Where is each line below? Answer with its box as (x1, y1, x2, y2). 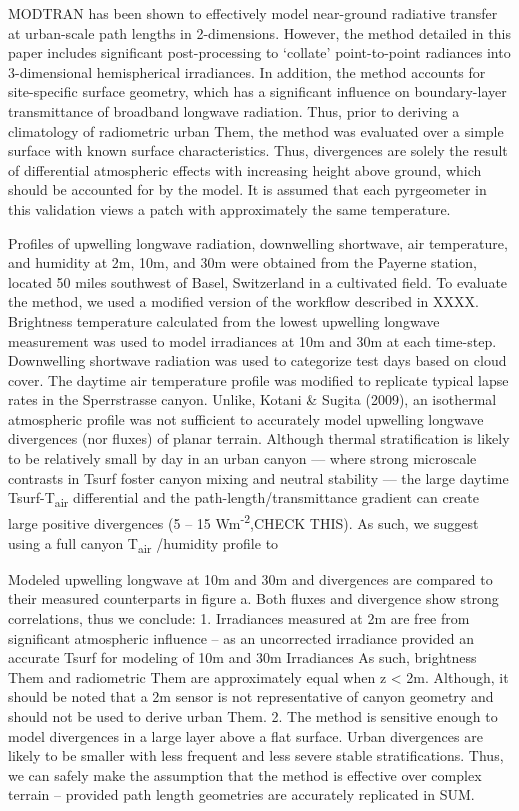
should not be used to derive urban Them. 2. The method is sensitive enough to (8, 705, 498, 726)
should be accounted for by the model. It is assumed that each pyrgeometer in (8, 179, 487, 200)
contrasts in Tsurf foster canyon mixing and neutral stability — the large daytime (8, 467, 509, 488)
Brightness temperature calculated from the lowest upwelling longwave (8, 310, 440, 331)
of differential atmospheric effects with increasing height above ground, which (8, 159, 482, 180)
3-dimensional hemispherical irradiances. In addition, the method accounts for (8, 61, 486, 82)
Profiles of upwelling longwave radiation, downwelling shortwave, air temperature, (8, 232, 508, 253)
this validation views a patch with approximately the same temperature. (8, 198, 451, 219)
